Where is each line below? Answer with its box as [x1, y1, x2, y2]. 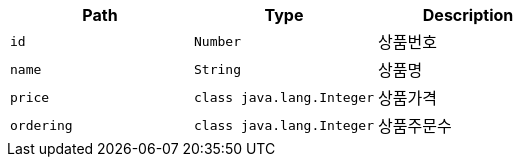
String [194, 61, 241, 77]
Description [422, 5, 514, 25]
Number [194, 33, 241, 49]
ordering [10, 117, 73, 133]
